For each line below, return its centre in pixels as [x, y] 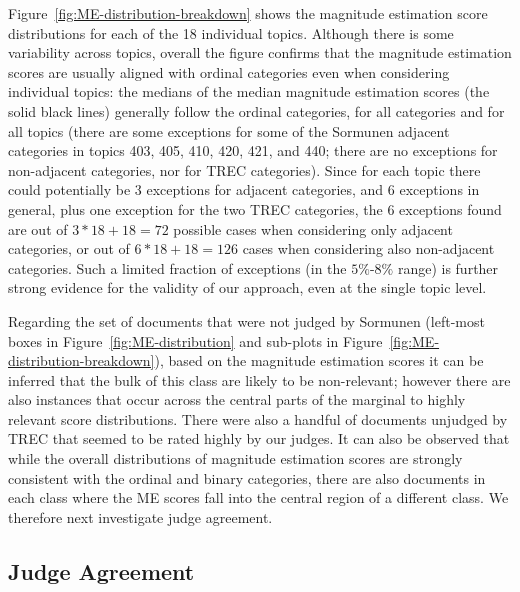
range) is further [448, 267]
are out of [38, 228]
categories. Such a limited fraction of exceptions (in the [177, 267]
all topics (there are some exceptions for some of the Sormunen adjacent [229, 130]
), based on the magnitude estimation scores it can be [319, 360]
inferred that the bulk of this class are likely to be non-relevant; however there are [259, 379]
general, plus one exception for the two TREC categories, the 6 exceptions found [255, 208]
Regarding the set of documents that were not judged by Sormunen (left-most [246, 320]
